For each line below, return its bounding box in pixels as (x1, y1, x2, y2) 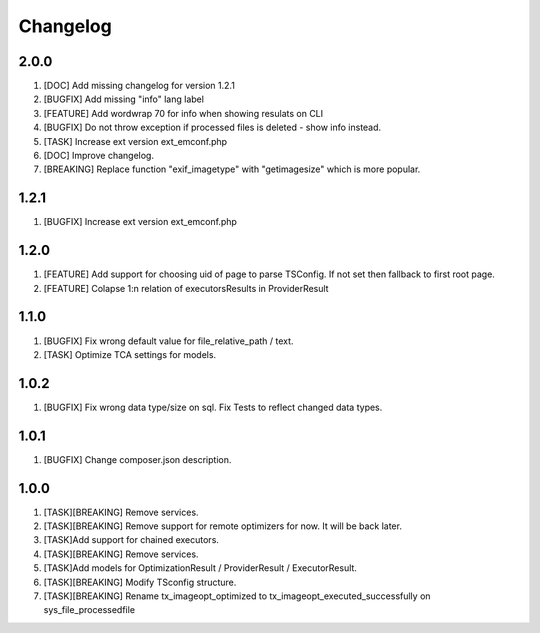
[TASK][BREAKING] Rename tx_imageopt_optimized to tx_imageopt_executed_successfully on (43, 590, 431, 602)
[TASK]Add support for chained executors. (43, 534, 220, 546)
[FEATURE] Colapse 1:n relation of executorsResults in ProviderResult (43, 282, 329, 294)
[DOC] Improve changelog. (43, 150, 155, 162)
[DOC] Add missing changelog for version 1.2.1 (43, 80, 235, 92)
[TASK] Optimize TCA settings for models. (43, 348, 217, 360)
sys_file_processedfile (43, 604, 135, 616)
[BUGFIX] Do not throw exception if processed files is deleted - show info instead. (43, 121, 382, 134)
